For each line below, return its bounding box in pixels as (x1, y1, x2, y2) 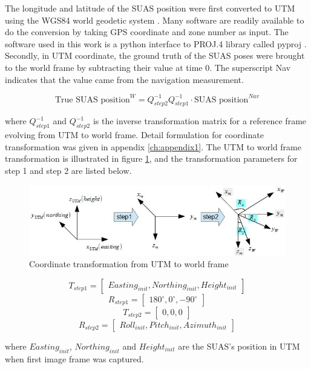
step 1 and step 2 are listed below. (5, 164, 132, 177)
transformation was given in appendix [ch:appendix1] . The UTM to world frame (5, 140, 301, 153)
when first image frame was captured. (5, 352, 144, 365)
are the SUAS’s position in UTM (178, 339, 300, 352)
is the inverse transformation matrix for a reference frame (93, 115, 307, 127)
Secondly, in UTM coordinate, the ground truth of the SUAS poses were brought (5, 49, 305, 62)
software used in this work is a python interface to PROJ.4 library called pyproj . (5, 37, 307, 50)
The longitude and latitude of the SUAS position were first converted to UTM (5, 2, 295, 14)
